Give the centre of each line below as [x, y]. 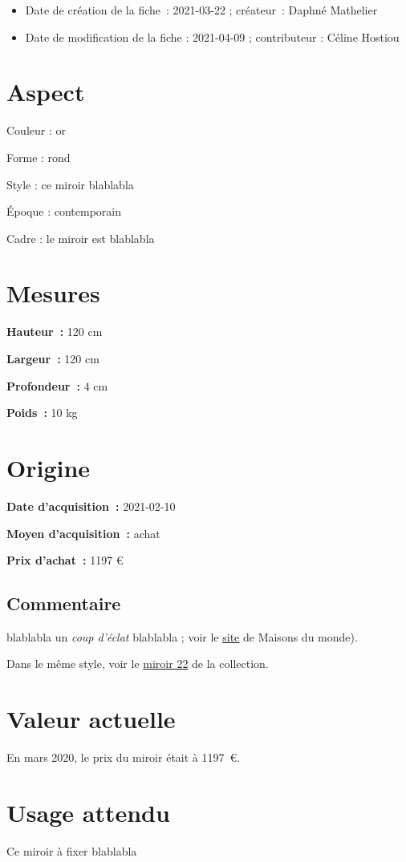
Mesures [53, 293]
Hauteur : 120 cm [55, 332]
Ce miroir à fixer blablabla [72, 850]
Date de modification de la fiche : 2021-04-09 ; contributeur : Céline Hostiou [212, 36]
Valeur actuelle [91, 719]
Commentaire [64, 603]
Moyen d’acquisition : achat [83, 533]
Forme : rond [39, 157]
